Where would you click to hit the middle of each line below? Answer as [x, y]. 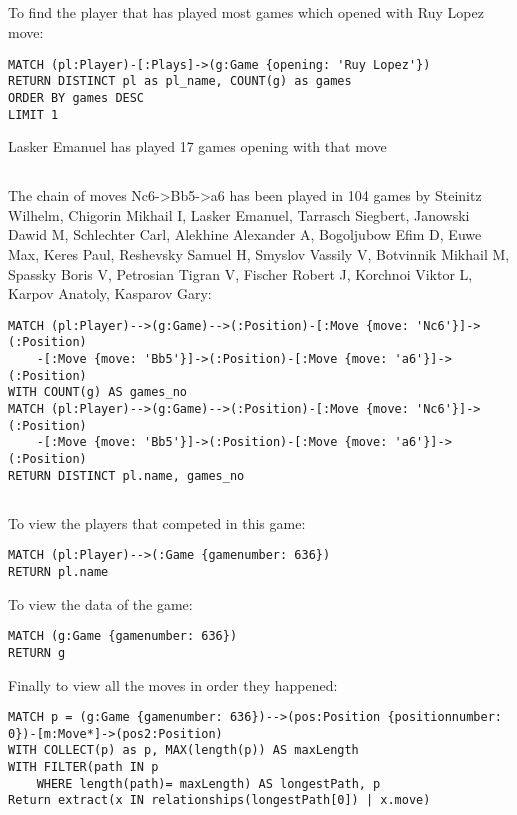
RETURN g [37, 652]
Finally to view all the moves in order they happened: [173, 684]
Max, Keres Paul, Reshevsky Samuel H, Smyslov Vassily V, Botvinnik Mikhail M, [259, 253]
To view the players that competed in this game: [157, 522]
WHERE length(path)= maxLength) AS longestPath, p [208, 783]
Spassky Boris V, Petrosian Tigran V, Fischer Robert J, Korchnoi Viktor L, [240, 273]
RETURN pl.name [58, 571]
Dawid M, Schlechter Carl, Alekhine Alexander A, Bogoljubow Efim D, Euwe [245, 234]
